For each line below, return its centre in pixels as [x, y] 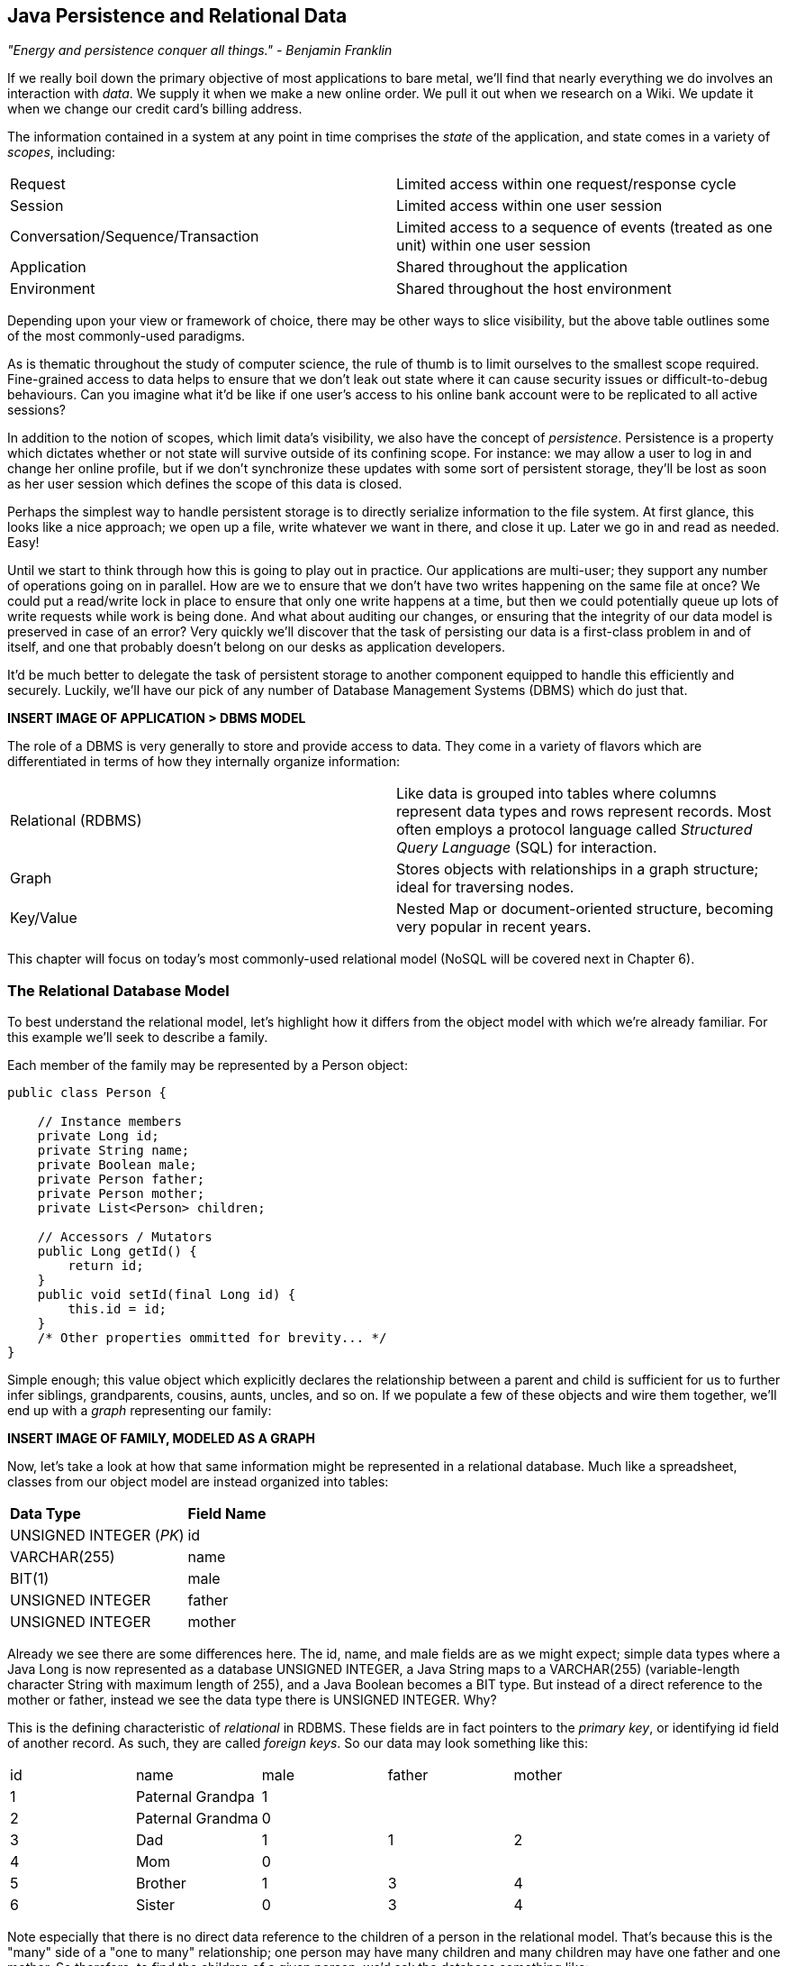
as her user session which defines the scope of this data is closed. [205, 484]
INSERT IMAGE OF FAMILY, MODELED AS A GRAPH [162, 1439]
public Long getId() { [117, 1252]
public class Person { [87, 1093]
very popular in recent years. [494, 927]
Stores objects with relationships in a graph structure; [578, 869]
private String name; [113, 1151]
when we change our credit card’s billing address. [155, 109]
